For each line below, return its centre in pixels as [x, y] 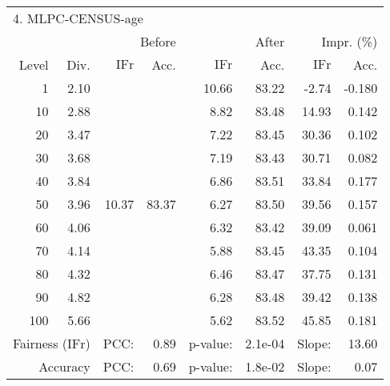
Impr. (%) [350, 41]
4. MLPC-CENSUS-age [78, 18]
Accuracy [64, 366]
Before [158, 41]
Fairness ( [40, 343]
